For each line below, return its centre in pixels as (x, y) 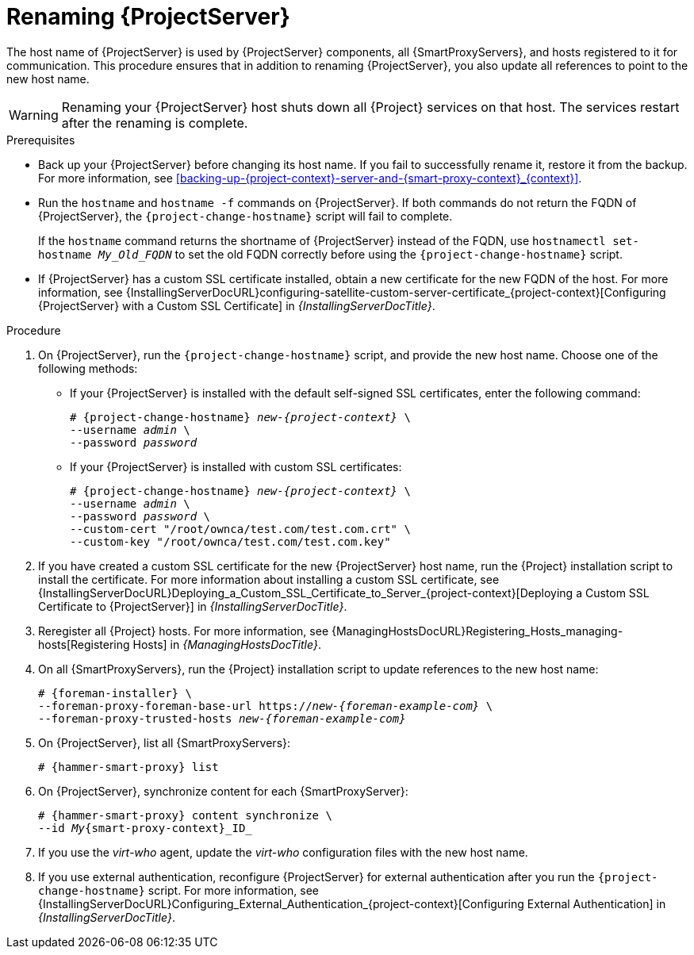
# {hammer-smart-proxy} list (128, 767)
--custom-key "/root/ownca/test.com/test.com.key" (230, 541)
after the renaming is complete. (155, 123)
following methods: (88, 368)
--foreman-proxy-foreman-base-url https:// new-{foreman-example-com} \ (266, 706)
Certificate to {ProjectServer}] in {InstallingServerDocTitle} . (193, 606)
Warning (34, 115)
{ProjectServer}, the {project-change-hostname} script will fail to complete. (245, 216)
